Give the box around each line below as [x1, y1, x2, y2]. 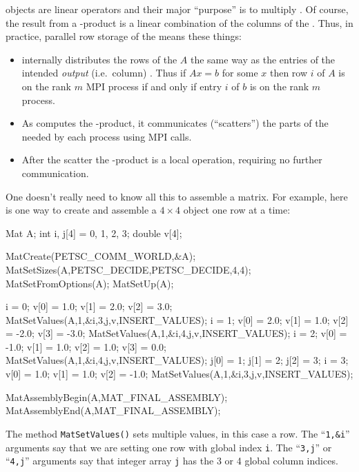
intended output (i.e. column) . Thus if [21, 65, 186, 80]
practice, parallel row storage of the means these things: [6, 29, 242, 43]
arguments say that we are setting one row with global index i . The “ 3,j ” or [6, 440, 332, 454]
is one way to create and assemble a [6, 203, 157, 217]
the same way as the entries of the [190, 52, 336, 66]
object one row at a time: [183, 203, 291, 217]
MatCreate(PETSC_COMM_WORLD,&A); [6, 249, 196, 263]
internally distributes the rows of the [21, 52, 177, 66]
